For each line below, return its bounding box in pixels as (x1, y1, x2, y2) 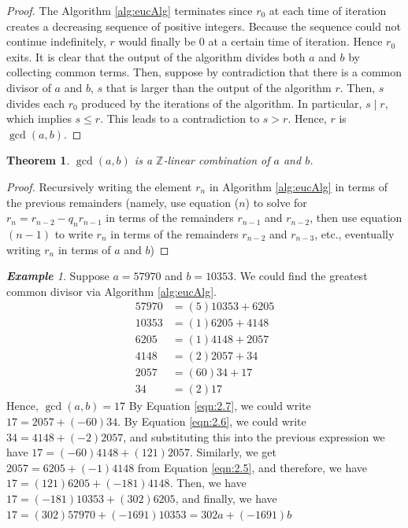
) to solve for (245, 194, 307, 210)
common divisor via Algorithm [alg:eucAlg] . (6, 282, 217, 299)
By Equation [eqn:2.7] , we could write (128, 397, 311, 414)
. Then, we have (169, 474, 247, 491)
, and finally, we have (175, 490, 277, 507)
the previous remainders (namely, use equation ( (6, 194, 239, 210)
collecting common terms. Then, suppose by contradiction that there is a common (6, 64, 402, 80)
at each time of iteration (269, 2, 387, 18)
